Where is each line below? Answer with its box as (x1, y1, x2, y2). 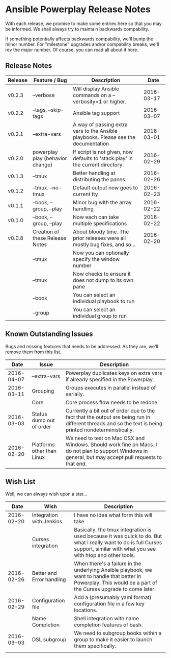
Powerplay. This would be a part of (74, 579, 158, 587)
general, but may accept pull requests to (65, 453, 162, 460)
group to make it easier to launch (74, 636, 153, 643)
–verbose (32, 91, 55, 99)
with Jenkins (32, 518, 63, 525)
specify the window (73, 255, 120, 262)
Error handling (32, 576, 66, 583)
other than (32, 447, 57, 454)
